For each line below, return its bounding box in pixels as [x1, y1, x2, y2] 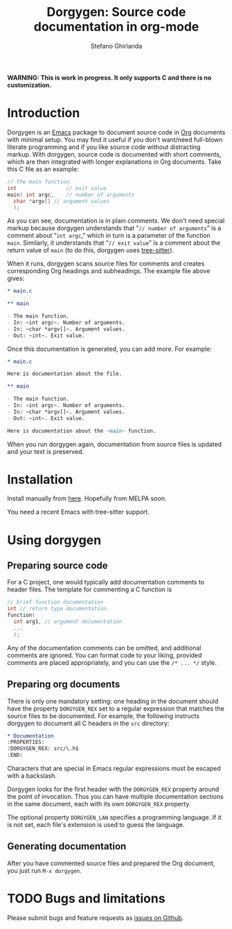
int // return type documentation [7, 605, 107, 612]
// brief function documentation [7, 599, 104, 606]
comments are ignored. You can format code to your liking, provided [7, 651, 202, 659]
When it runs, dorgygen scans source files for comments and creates [7, 259, 205, 268]
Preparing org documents [7, 679, 121, 691]
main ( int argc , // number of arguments [7, 191, 135, 198]
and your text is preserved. [7, 447, 84, 455]
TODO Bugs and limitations [7, 891, 166, 906]
